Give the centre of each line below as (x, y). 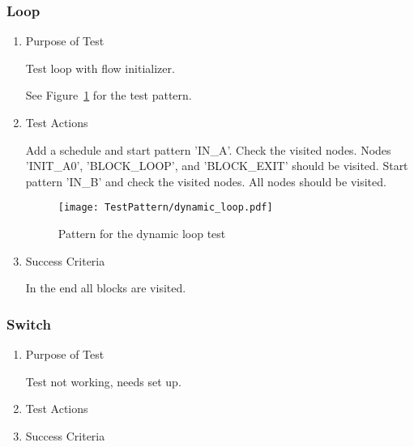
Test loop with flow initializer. (100, 68)
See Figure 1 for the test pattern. (109, 95)
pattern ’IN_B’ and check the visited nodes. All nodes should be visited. (206, 181)
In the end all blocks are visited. (106, 288)
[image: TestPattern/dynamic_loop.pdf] (165, 208)
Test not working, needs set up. (103, 381)
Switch (29, 324)
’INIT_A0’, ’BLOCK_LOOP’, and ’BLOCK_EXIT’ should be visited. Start (217, 166)
